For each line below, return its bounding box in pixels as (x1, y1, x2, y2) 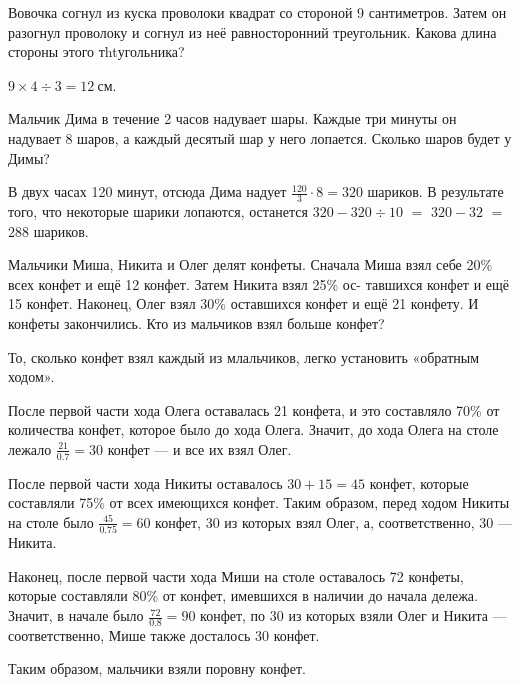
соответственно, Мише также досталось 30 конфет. (8, 624, 320, 645)
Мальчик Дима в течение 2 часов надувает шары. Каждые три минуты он (8, 108, 457, 129)
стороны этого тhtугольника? (8, 41, 185, 62)
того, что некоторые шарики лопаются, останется (8, 200, 308, 221)
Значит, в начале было (8, 605, 144, 626)
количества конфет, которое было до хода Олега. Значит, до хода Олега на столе (8, 419, 499, 440)
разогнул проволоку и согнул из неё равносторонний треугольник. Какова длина (8, 21, 497, 42)
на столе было (8, 511, 94, 532)
